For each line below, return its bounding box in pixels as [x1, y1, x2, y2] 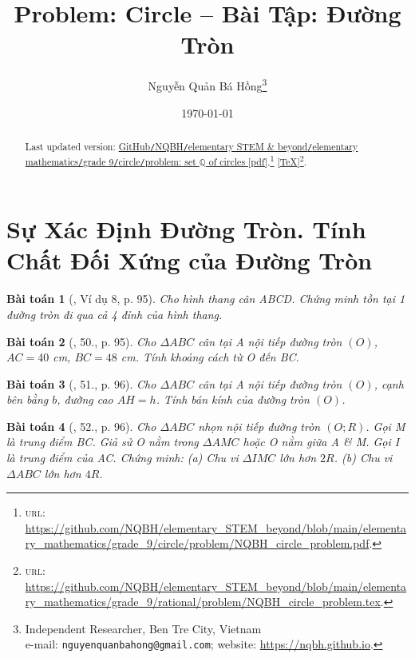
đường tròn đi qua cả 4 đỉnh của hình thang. [6, 305, 223, 322]
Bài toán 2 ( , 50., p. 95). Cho [6, 333, 156, 349]
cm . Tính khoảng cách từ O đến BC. [121, 349, 299, 365]
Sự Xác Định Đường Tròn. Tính [6, 213, 366, 245]
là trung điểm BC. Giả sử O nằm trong [6, 433, 199, 450]
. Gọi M [366, 417, 405, 434]
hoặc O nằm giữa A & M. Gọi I [243, 433, 400, 450]
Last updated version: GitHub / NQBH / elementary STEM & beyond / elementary [25, 139, 358, 153]
